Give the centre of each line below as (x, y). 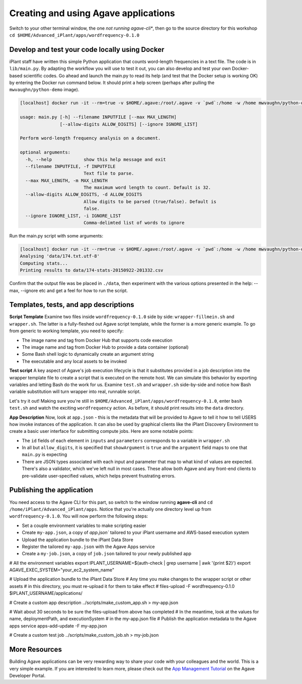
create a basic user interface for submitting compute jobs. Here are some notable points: (101, 431)
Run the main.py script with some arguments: (56, 236)
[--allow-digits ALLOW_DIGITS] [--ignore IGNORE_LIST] (129, 124)
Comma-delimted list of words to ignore (134, 223)
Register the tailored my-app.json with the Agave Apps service (88, 547)
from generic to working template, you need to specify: (66, 331)
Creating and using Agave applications (92, 13)
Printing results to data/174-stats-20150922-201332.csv (92, 270)
